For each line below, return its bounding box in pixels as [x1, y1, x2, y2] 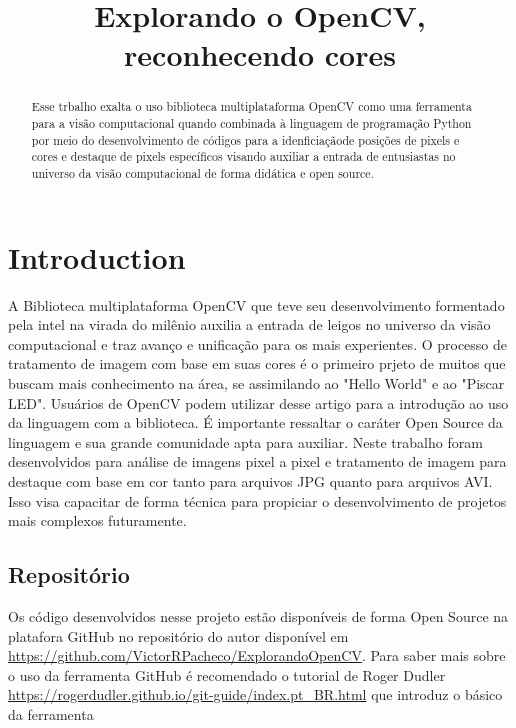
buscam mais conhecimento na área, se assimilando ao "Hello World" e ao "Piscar [8, 372, 505, 393]
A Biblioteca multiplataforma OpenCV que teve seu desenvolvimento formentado [8, 294, 505, 315]
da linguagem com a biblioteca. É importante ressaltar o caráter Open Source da [8, 412, 503, 433]
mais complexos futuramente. [8, 510, 187, 531]
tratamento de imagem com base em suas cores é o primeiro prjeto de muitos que [8, 353, 506, 374]
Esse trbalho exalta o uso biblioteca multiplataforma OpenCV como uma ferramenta [31, 98, 472, 115]
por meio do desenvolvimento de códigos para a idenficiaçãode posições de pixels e [31, 131, 460, 148]
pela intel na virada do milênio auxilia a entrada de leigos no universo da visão [8, 314, 491, 335]
